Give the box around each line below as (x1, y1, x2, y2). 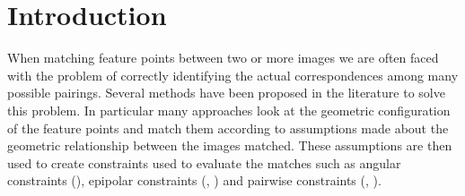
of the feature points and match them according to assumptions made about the (7, 118, 449, 137)
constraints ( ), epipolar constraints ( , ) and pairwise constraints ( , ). (7, 171, 382, 190)
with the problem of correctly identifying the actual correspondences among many (7, 65, 459, 84)
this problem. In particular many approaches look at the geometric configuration (7, 100, 451, 119)
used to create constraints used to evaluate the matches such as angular (7, 153, 401, 172)
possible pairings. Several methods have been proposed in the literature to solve (7, 83, 445, 102)
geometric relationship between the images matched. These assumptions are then (7, 136, 452, 155)
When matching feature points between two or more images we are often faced (7, 48, 439, 67)
